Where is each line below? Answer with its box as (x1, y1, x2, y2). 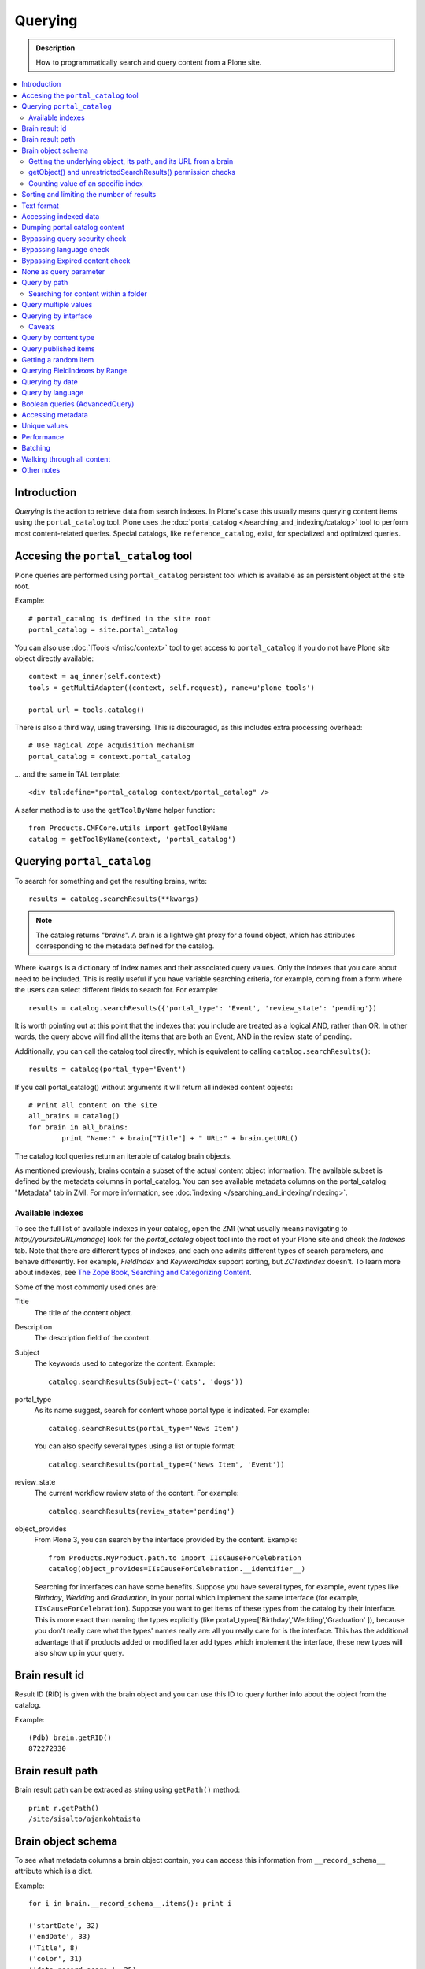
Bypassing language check (21, 245, 109, 254)
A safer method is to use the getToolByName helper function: (14, 805, 216, 814)
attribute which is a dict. (14, 1867, 93, 1876)
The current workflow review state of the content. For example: (34, 1489, 239, 1498)
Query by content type (21, 333, 95, 343)
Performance (21, 432, 65, 441)
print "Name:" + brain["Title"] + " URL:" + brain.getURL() (61, 1134, 298, 1143)
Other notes (21, 465, 61, 474)
